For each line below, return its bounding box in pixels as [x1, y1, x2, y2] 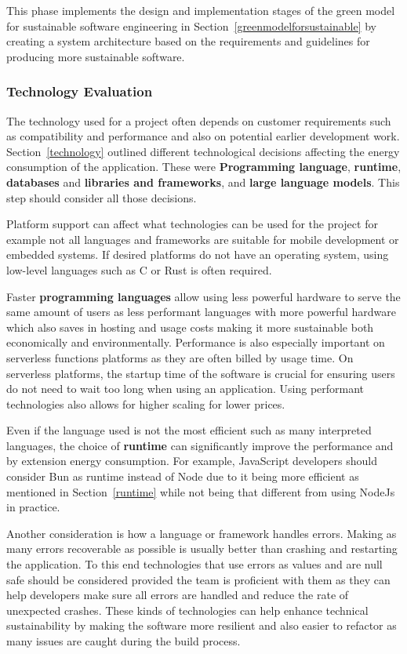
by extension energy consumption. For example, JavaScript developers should [6, 452, 377, 469]
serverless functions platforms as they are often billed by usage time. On [6, 349, 354, 365]
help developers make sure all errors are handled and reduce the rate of [6, 587, 349, 603]
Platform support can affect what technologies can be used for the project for [6, 216, 378, 232]
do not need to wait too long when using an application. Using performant [6, 380, 365, 397]
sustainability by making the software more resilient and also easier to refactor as [6, 617, 397, 634]
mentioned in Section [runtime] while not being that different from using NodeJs [6, 483, 395, 500]
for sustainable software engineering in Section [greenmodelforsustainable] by [6, 17, 376, 34]
